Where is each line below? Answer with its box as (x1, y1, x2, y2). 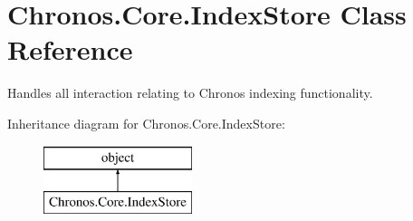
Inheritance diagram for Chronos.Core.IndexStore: (7, 113, 285, 132)
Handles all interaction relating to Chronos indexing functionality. (7, 83, 373, 102)
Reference (7, 31, 133, 68)
